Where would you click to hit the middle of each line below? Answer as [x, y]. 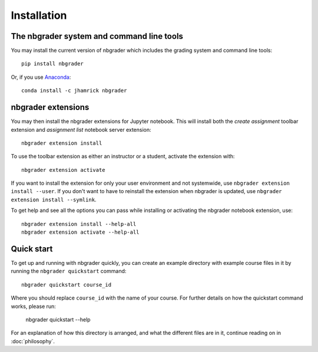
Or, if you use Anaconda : [41, 77]
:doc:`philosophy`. [33, 341]
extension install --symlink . [54, 200]
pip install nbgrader [52, 64]
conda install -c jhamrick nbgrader [74, 91]
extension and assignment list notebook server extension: [81, 129]
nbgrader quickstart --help [58, 319]
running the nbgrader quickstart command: [69, 271]
